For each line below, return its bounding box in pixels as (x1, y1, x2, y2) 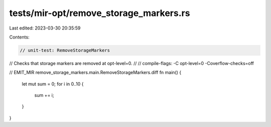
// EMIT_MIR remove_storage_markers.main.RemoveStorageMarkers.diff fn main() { (9, 69, 182, 75)
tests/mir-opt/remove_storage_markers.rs (9, 7, 190, 18)
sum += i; (34, 92, 54, 98)
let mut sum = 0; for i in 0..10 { (22, 80, 84, 87)
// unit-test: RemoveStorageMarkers (20, 47, 110, 53)
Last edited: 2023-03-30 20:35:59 (9, 25, 81, 31)
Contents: (9, 34, 30, 40)
